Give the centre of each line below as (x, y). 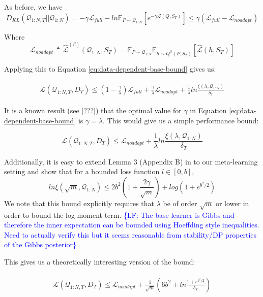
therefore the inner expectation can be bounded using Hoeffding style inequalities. (132, 225)
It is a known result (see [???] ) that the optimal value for (93, 110)
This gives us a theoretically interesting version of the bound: (100, 262)
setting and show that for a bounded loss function (82, 171)
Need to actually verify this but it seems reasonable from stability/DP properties (130, 234)
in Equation (208, 110)
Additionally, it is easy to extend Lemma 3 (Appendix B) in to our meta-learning (131, 161)
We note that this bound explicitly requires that (79, 203)
